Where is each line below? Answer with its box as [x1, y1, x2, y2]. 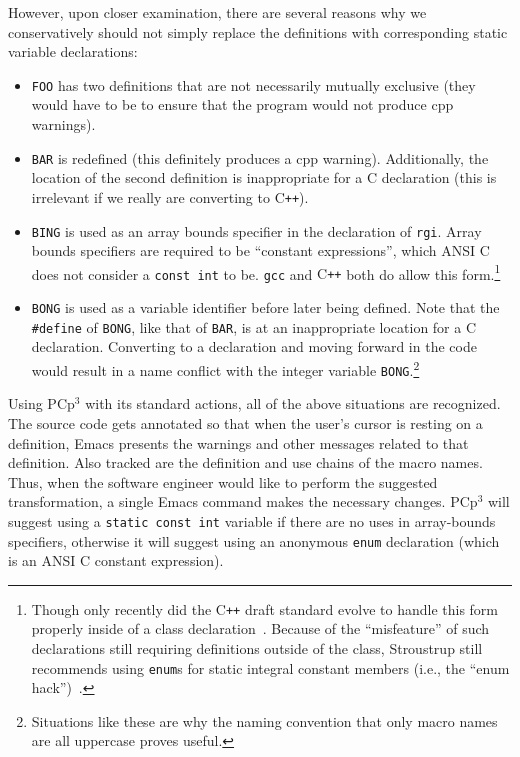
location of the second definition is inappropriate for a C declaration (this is [31, 167, 497, 188]
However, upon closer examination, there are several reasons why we [8, 2, 427, 22]
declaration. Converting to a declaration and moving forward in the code [31, 336, 477, 357]
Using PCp [8, 393, 75, 414]
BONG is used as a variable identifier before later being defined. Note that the [31, 297, 500, 318]
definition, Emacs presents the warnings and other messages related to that [8, 432, 469, 453]
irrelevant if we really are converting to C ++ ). [31, 186, 309, 207]
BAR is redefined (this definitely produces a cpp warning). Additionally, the [31, 147, 489, 168]
